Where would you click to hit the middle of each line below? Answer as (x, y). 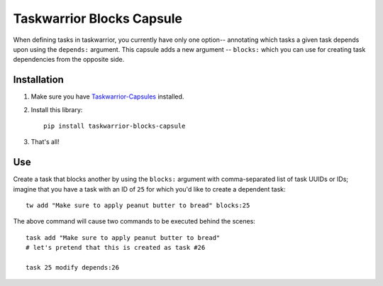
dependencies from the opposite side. (69, 60)
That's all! (45, 142)
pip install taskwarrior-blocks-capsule (115, 126)
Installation (38, 80)
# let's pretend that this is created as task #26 (116, 248)
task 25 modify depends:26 (73, 268)
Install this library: (57, 109)
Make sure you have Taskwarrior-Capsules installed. (107, 97)
